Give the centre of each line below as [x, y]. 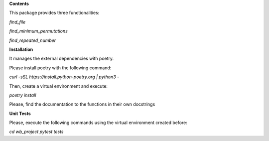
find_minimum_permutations [39, 31]
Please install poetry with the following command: [60, 68]
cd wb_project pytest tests [36, 132]
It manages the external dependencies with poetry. [62, 59]
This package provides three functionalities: [54, 13]
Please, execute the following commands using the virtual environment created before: [98, 123]
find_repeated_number [33, 40]
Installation [21, 49]
